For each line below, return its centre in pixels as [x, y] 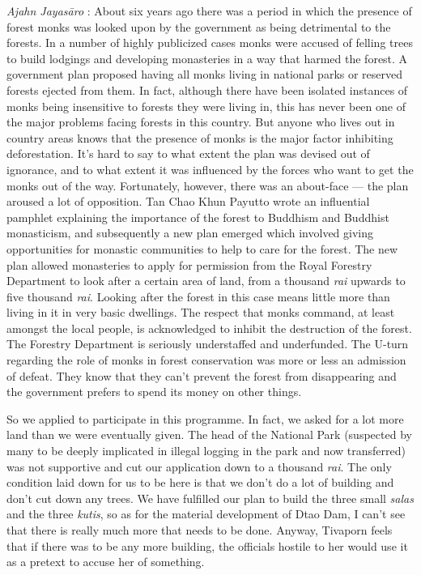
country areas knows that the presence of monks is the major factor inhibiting [200, 137]
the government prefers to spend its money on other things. [154, 392]
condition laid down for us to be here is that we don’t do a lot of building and [200, 482]
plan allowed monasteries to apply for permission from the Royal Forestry [189, 264]
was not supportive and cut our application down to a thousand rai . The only [199, 466]
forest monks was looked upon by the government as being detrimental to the [199, 26]
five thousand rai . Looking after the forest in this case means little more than [198, 296]
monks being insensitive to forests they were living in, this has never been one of [206, 106]
